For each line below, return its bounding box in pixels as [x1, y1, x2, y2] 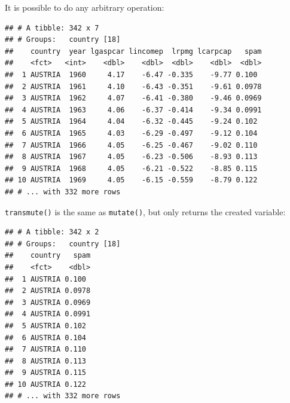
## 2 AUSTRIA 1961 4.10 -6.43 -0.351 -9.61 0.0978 [5, 82, 262, 91]
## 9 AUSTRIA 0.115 [5, 368, 87, 377]
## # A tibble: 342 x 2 [5, 228, 99, 237]
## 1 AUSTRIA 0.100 [5, 274, 87, 283]
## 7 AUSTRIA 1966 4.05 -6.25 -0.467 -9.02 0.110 [5, 141, 258, 149]
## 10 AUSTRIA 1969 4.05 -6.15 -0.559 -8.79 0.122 [5, 176, 258, 185]
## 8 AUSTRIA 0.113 [5, 356, 87, 365]
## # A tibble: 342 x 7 [5, 23, 99, 32]
